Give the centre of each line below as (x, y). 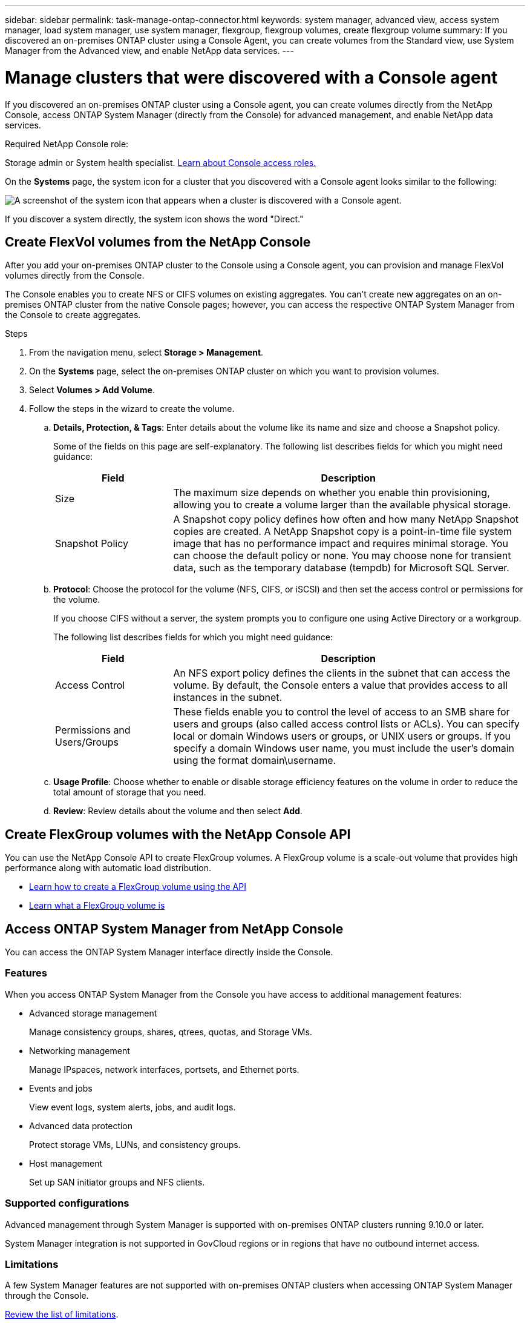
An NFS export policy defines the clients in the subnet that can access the (342, 673)
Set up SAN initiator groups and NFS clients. (117, 1182)
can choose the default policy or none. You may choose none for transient (342, 556)
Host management (66, 1163)
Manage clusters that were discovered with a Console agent (251, 77)
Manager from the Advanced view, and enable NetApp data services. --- (149, 51)
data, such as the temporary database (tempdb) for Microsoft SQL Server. (341, 568)
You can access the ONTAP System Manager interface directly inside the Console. (169, 952)
